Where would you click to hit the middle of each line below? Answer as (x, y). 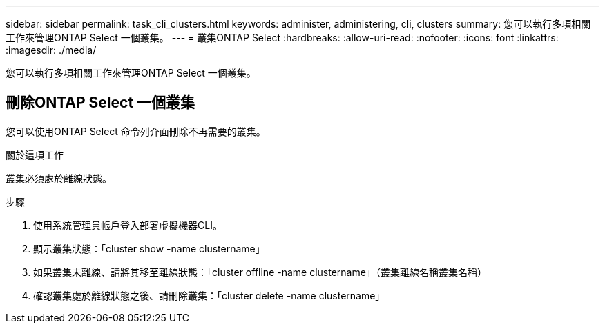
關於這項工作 (35, 154)
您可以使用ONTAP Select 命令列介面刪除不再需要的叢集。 (136, 131)
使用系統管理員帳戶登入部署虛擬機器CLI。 (128, 225)
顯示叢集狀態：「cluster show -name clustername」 (149, 248)
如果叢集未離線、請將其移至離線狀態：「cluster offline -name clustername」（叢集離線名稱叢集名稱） (260, 272)
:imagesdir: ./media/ (51, 50)
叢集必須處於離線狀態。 (59, 178)
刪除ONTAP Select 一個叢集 (100, 103)
